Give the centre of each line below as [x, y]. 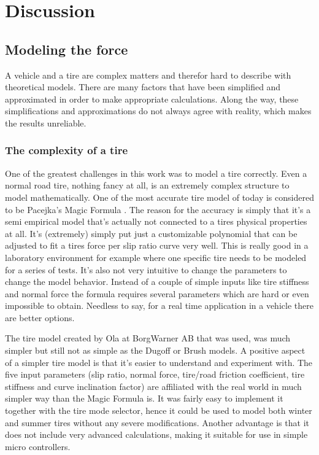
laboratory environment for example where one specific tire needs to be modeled [156, 257]
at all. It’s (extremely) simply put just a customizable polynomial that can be [151, 233]
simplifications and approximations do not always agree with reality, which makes [158, 111]
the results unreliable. [46, 122]
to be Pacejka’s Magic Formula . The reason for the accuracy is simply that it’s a [158, 209]
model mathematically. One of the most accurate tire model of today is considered [159, 197]
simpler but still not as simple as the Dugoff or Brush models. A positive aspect [155, 350]
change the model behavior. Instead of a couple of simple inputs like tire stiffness [157, 282]
